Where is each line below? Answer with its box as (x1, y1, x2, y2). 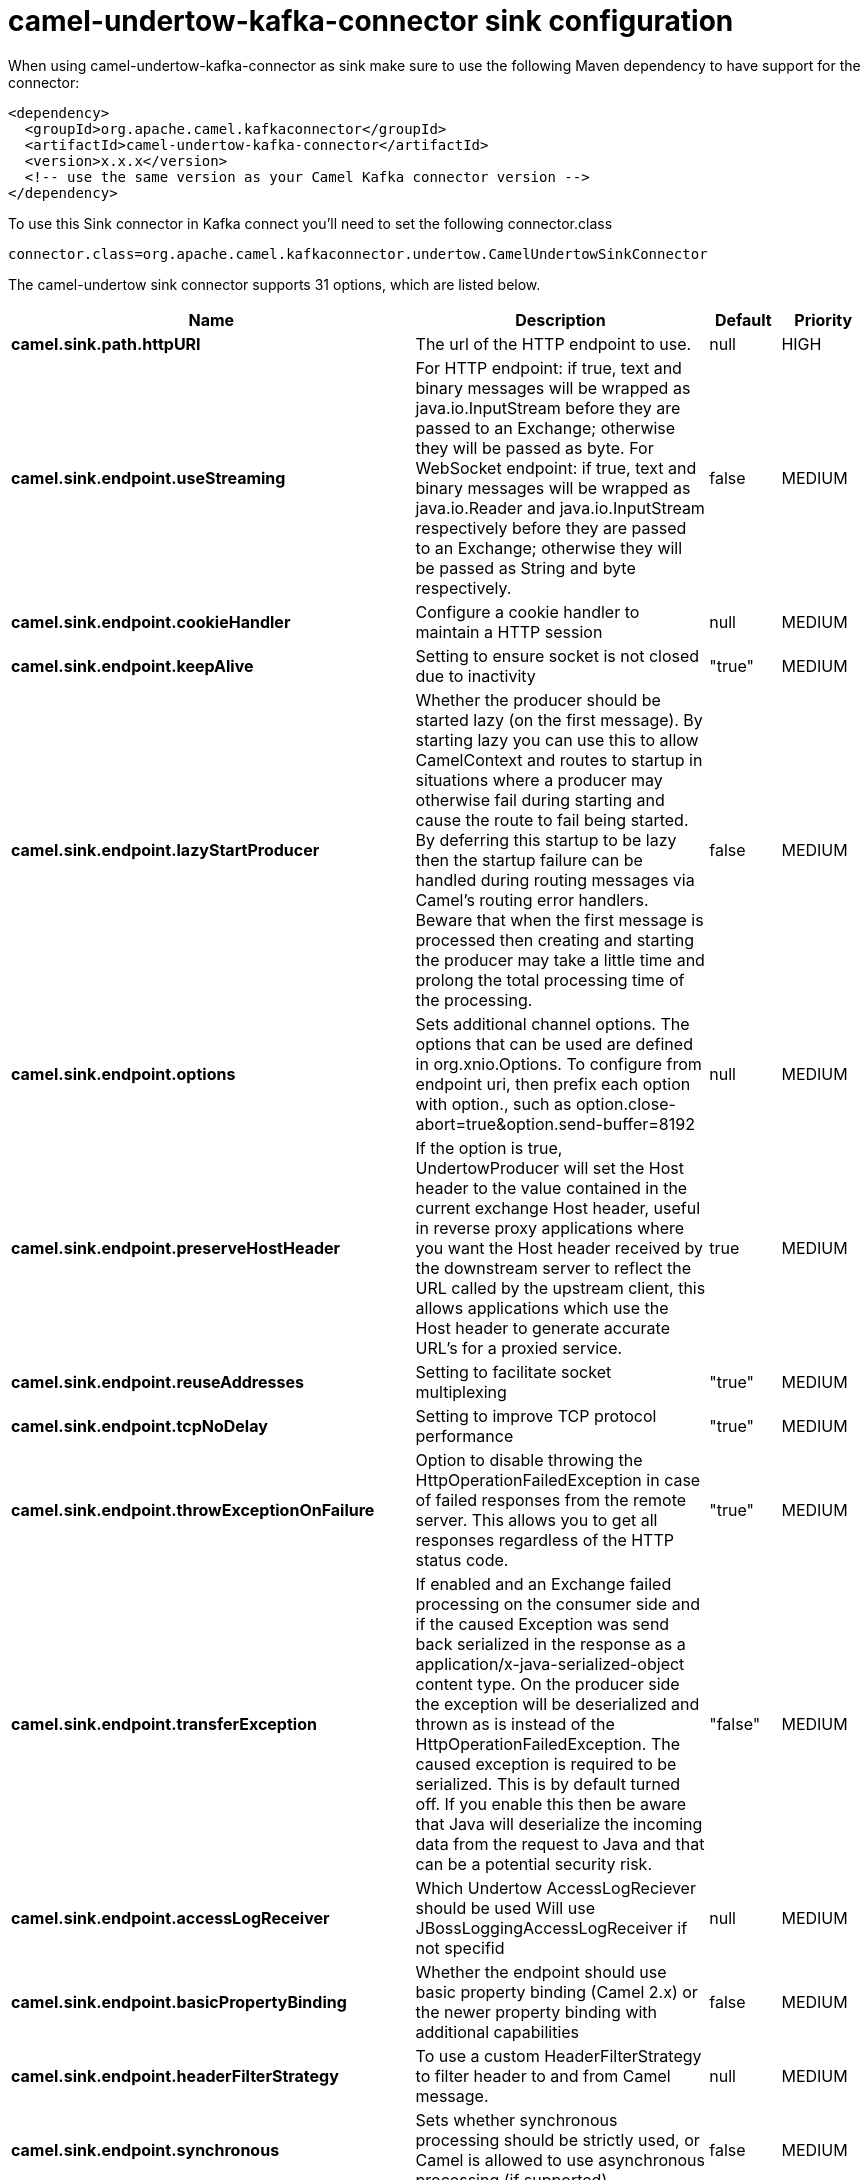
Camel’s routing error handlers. (415, 889, 649, 910)
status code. (415, 1549, 509, 1570)
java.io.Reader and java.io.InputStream (415, 497, 705, 518)
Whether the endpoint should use (415, 1961, 667, 1982)
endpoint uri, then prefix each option (415, 1073, 691, 1094)
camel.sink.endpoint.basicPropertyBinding (11, 1991, 347, 2012)
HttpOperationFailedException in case (415, 1469, 701, 1490)
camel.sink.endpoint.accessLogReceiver (11, 1907, 330, 1928)
